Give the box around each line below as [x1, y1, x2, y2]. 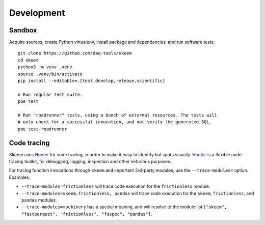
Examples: [9, 174, 30, 180]
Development [9, 7, 65, 18]
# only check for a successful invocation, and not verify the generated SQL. [18, 119, 212, 125]
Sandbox [9, 26, 37, 34]
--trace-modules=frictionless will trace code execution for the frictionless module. [21, 183, 211, 189]
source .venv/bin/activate [18, 71, 83, 77]
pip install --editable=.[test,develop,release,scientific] [18, 78, 165, 84]
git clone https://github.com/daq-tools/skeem [18, 51, 132, 56]
